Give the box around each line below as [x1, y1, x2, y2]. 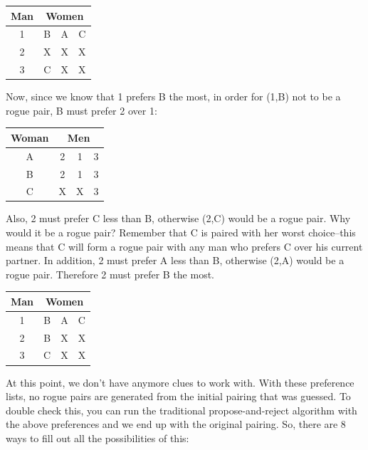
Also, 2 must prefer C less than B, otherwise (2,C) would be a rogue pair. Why [6, 211, 351, 226]
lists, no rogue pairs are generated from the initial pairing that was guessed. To [6, 389, 351, 404]
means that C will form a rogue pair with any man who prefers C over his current [6, 239, 363, 253]
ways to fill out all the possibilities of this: [6, 430, 189, 445]
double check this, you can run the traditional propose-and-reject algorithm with [6, 402, 357, 417]
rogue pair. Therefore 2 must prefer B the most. [6, 266, 215, 281]
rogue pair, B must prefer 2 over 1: [6, 103, 157, 117]
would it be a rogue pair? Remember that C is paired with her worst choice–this [6, 225, 356, 240]
